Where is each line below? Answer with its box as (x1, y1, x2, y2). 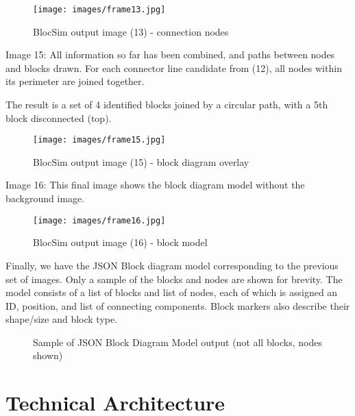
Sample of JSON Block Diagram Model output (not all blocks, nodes (33, 334, 322, 349)
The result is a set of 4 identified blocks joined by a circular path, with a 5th (5, 97, 328, 112)
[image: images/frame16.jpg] (33, 215, 166, 225)
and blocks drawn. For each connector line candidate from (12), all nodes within (5, 60, 342, 75)
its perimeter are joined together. (5, 74, 145, 88)
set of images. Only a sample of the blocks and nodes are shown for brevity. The (5, 271, 343, 286)
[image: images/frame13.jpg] (33, 5, 166, 14)
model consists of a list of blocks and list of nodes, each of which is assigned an (5, 285, 338, 299)
